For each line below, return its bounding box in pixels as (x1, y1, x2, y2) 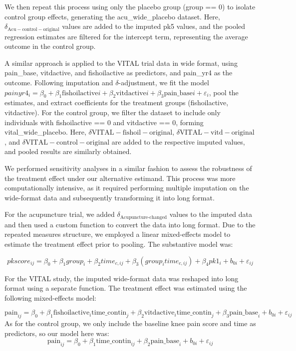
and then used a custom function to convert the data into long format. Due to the (4, 219, 256, 229)
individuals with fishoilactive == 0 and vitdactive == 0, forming (4, 117, 204, 127)
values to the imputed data (169, 209, 253, 219)
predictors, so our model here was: (4, 328, 109, 338)
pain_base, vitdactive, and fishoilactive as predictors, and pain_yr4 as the (4, 67, 233, 78)
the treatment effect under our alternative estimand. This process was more (4, 173, 236, 183)
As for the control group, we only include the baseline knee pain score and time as (4, 318, 256, 329)
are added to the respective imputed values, (111, 136, 245, 147)
